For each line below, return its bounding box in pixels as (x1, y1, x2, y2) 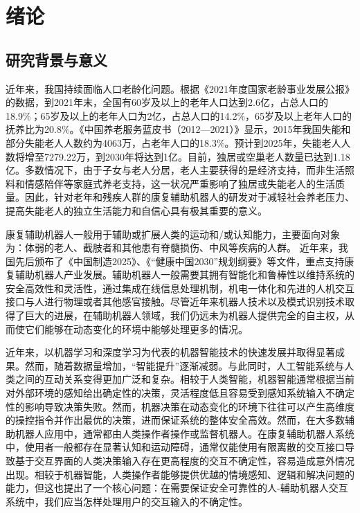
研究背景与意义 (6, 48, 107, 70)
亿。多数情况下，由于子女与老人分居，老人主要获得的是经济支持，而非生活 (6, 163, 345, 177)
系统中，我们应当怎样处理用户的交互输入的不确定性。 (6, 494, 248, 508)
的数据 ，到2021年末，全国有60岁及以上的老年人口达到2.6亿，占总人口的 (6, 95, 328, 109)
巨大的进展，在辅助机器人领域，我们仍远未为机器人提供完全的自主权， (24, 308, 345, 323)
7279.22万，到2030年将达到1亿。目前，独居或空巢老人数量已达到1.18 (44, 149, 350, 163)
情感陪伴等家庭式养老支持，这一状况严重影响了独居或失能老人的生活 (24, 176, 335, 190)
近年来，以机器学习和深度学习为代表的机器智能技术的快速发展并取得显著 (6, 345, 335, 359)
